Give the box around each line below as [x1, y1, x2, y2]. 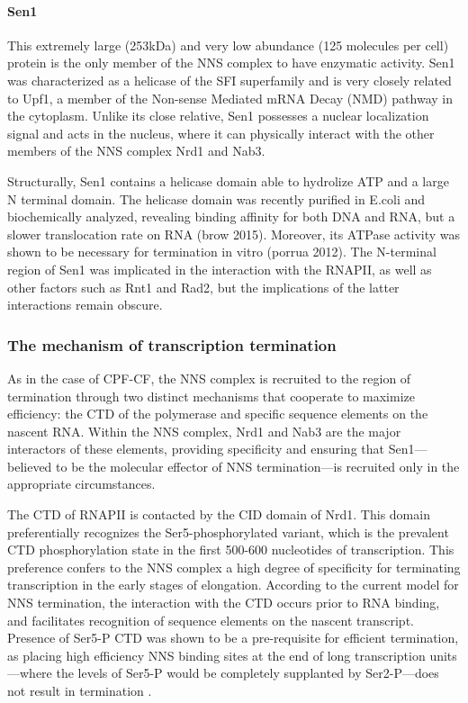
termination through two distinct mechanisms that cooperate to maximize [7, 386, 415, 405]
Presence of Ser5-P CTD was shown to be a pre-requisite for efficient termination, [7, 628, 459, 647]
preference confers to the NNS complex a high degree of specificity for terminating [7, 557, 461, 576]
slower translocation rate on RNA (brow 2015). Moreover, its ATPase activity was [7, 224, 461, 243]
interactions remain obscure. [7, 295, 163, 314]
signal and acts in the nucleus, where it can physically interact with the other [7, 123, 435, 142]
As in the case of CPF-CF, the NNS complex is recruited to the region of [7, 368, 411, 387]
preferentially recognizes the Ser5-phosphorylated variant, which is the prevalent [7, 522, 449, 541]
